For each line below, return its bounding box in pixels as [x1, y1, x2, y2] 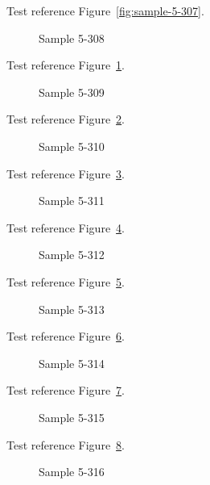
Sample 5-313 [39, 300, 105, 317]
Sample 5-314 [39, 354, 105, 371]
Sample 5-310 [39, 137, 105, 154]
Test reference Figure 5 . [6, 273, 125, 290]
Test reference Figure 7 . [6, 382, 125, 399]
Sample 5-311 [39, 192, 105, 209]
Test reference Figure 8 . [6, 436, 125, 453]
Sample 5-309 [39, 83, 105, 100]
